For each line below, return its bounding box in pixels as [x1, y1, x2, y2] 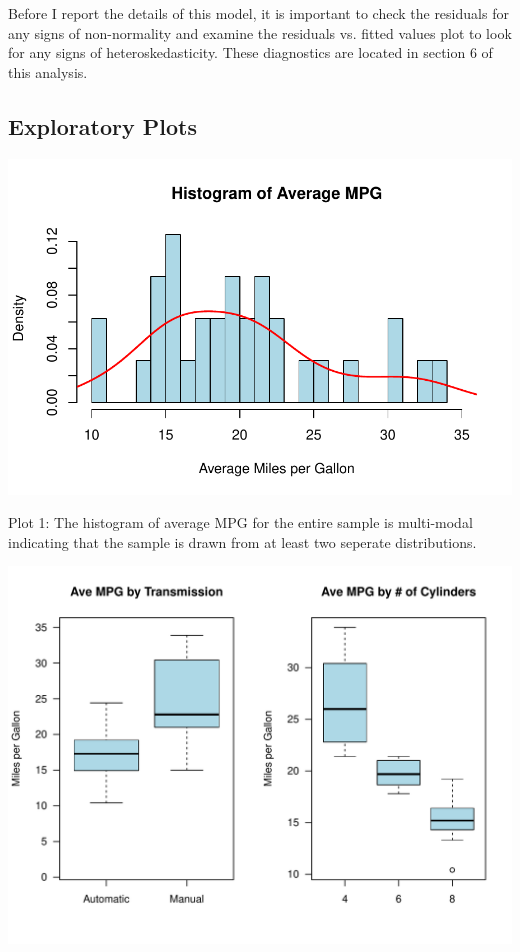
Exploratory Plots [8, 110, 197, 141]
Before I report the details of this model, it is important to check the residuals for [8, 3, 509, 23]
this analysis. [8, 61, 88, 82]
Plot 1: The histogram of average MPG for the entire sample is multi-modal [8, 512, 473, 533]
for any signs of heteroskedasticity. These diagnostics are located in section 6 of [8, 42, 493, 63]
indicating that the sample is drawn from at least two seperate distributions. [8, 531, 477, 552]
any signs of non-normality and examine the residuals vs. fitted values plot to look [8, 22, 512, 43]
